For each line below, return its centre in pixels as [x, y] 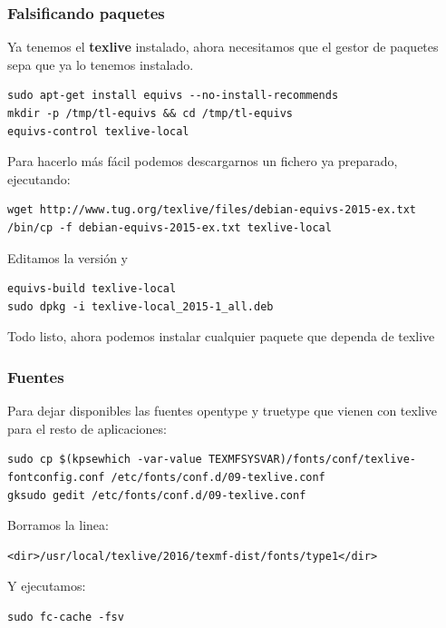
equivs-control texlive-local [98, 131]
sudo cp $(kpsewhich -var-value [105, 460]
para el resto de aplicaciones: [87, 428]
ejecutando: [39, 178]
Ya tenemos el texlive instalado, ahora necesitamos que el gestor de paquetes [223, 47]
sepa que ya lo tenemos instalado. [101, 64]
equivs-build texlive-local [92, 289]
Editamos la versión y [68, 257]
